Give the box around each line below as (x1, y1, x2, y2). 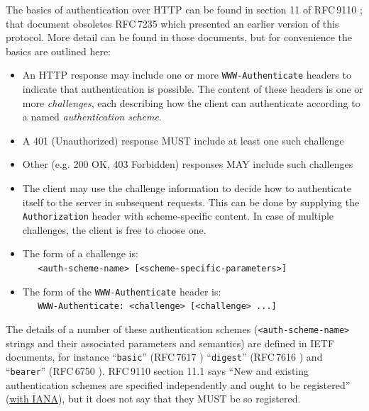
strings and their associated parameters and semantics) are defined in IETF (6, 335, 335, 350)
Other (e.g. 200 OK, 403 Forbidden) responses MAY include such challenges (22, 157, 353, 171)
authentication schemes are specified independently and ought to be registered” (6, 377, 351, 392)
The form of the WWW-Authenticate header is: (22, 283, 221, 298)
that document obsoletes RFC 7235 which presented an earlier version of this (6, 16, 339, 30)
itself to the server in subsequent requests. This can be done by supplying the (22, 194, 360, 209)
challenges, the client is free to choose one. (22, 222, 206, 237)
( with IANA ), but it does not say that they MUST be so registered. (6, 391, 301, 406)
